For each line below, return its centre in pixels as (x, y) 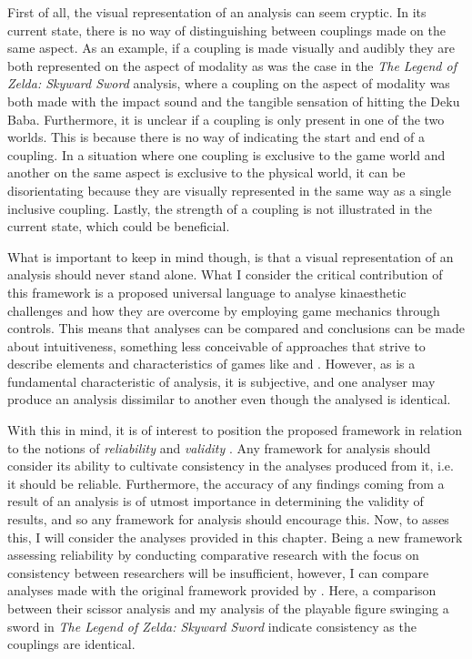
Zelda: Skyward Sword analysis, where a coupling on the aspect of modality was (229, 83)
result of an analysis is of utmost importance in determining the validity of (216, 501)
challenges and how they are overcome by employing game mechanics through (224, 310)
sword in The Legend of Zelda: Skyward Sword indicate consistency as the (212, 626)
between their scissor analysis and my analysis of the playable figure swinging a (228, 608)
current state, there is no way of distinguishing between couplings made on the (226, 30)
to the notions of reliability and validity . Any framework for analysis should (219, 447)
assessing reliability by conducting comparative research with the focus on (213, 555)
